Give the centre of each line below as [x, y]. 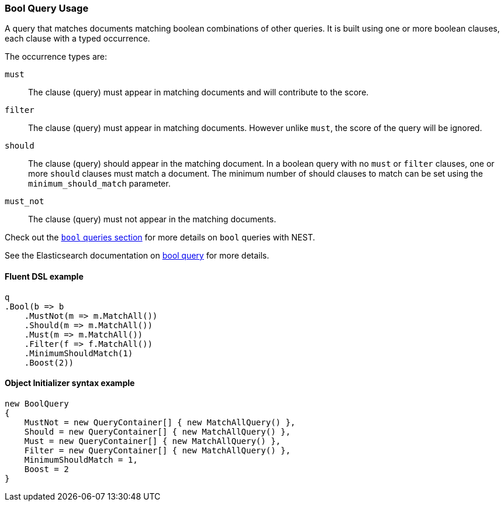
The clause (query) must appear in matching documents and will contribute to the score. [199, 92]
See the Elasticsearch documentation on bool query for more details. [137, 256]
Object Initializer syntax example [70, 383]
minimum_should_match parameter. [99, 184]
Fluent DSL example [44, 276]
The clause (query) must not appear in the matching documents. [152, 219]
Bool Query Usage [47, 8]
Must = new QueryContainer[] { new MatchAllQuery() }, [153, 441]
